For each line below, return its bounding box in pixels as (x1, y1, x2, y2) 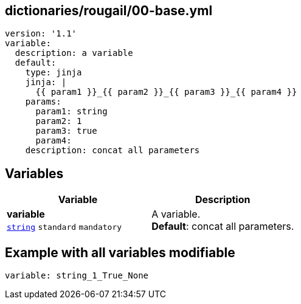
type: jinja (25, 67, 82, 78)
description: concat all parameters (25, 145, 200, 156)
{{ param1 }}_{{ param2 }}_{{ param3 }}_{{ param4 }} (35, 87, 297, 97)
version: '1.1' (5, 29, 77, 39)
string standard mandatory (7, 223, 122, 232)
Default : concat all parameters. (151, 220, 294, 233)
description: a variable (15, 48, 133, 58)
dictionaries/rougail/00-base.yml (5, 3, 213, 18)
